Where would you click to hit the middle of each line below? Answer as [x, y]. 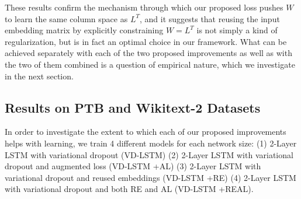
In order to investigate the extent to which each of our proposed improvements [146, 132]
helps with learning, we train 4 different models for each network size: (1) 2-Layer [151, 143]
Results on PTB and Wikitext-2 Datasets [133, 107]
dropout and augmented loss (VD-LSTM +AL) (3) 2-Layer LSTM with [133, 166]
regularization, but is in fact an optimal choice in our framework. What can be [146, 41]
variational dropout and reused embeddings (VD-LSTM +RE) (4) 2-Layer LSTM [150, 177]
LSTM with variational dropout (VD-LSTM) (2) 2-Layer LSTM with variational [149, 154]
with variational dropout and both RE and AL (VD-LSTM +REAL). [129, 189]
